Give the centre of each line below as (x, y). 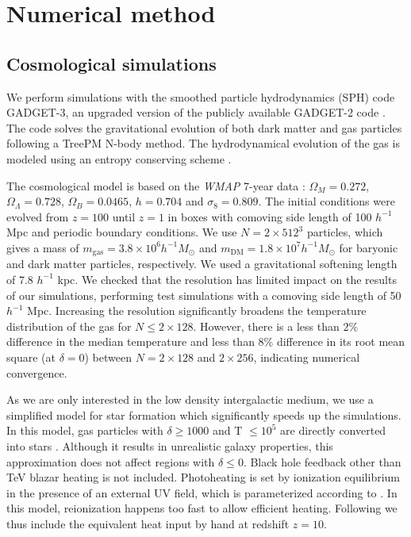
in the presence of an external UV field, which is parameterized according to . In (202, 492)
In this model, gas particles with (85, 430)
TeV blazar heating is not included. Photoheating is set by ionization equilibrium (204, 477)
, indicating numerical (307, 357)
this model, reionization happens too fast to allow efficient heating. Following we (202, 508)
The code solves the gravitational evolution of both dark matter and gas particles (204, 127)
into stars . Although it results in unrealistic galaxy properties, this (170, 445)
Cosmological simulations (111, 63)
